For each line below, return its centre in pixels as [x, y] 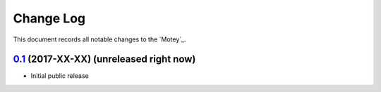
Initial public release [60, 76]
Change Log [49, 18]
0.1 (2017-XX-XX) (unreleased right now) [104, 59]
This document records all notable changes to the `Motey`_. [99, 39]
